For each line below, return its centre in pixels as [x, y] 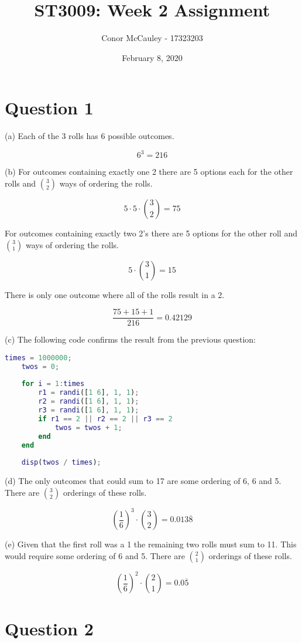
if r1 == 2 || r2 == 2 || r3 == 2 [105, 419]
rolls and [20, 183]
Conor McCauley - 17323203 [152, 38]
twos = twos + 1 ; [88, 427]
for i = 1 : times [53, 384]
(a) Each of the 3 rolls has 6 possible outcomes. [90, 136]
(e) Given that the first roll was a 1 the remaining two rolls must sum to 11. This [151, 544]
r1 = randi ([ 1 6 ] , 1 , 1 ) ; [89, 393]
